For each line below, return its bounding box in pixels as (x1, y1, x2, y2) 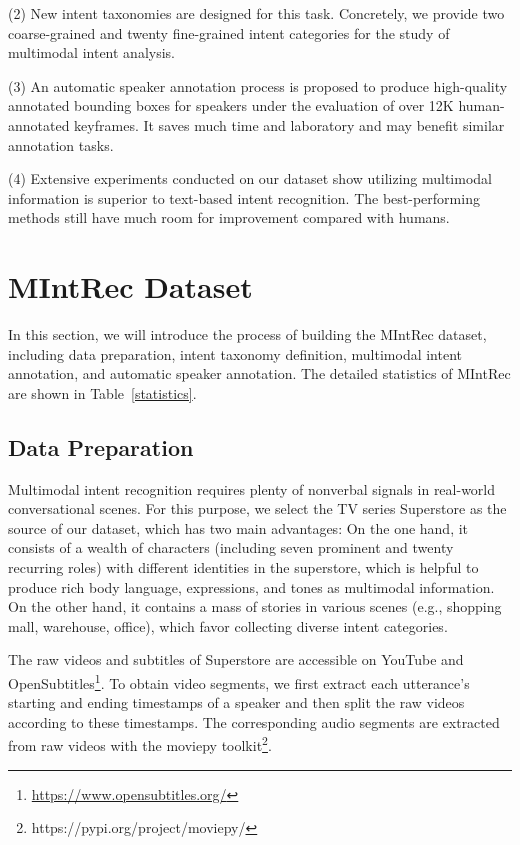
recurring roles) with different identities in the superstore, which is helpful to (8, 557, 479, 578)
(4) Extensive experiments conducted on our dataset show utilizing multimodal (8, 168, 492, 189)
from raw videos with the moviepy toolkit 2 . (8, 732, 272, 756)
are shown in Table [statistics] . (8, 382, 197, 403)
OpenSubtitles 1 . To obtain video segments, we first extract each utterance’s (8, 669, 470, 693)
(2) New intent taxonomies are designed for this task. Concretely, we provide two (8, 3, 505, 23)
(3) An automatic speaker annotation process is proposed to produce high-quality (8, 75, 508, 96)
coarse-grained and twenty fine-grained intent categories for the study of (8, 22, 450, 43)
